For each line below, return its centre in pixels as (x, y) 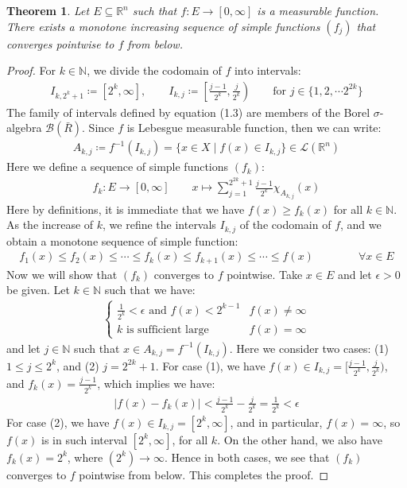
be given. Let (38, 290)
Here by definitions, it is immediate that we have (126, 209)
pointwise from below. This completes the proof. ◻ (204, 474)
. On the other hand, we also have (300, 439)
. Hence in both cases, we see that (247, 457)
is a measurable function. (318, 10)
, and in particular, (276, 422)
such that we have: (150, 290)
